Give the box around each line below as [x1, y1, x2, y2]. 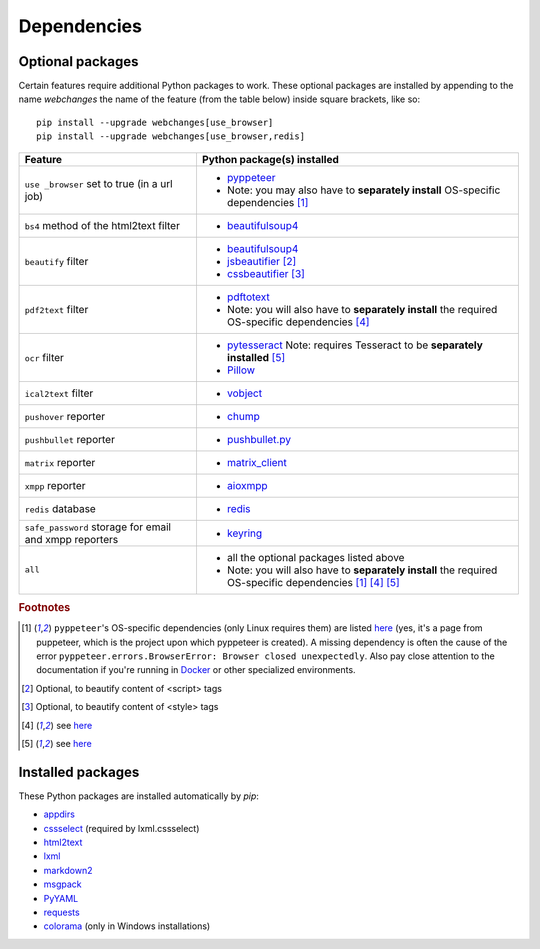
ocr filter [24, 350, 65, 364]
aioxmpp [226, 478, 269, 492]
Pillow [226, 363, 255, 377]
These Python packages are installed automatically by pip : [18, 790, 260, 802]
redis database [24, 501, 97, 515]
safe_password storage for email [24, 520, 172, 534]
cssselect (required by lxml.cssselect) [43, 822, 200, 834]
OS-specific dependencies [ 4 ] [226, 315, 370, 329]
